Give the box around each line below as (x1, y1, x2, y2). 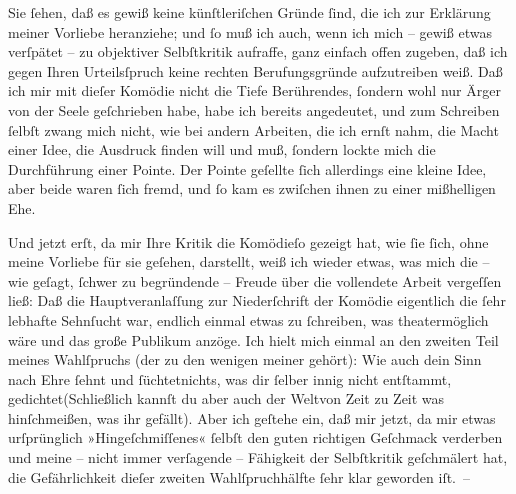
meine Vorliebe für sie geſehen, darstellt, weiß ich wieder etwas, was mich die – (8, 251, 490, 272)
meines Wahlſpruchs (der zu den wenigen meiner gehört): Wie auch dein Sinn (8, 349, 482, 370)
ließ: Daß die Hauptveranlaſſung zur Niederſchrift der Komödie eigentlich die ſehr (8, 290, 506, 311)
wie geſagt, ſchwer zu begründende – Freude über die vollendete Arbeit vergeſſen (8, 270, 502, 291)
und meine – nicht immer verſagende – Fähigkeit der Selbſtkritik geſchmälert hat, (8, 447, 508, 468)
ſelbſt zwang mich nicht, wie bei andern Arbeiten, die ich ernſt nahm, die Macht (8, 119, 499, 140)
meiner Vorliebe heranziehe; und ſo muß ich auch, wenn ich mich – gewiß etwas (8, 21, 492, 42)
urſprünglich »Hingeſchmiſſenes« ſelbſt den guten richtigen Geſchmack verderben (8, 427, 503, 448)
